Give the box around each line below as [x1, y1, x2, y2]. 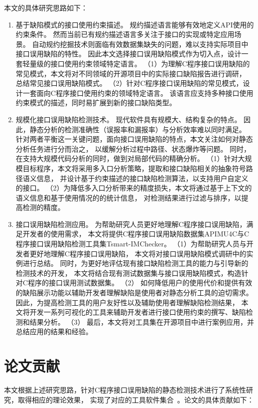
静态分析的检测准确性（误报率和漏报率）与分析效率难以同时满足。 [29, 124, 246, 134]
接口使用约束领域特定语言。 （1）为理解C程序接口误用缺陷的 [50, 58, 250, 68]
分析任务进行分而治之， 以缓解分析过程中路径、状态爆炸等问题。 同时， [15, 143, 251, 154]
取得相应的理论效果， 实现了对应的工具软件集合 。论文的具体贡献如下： [17, 394, 254, 405]
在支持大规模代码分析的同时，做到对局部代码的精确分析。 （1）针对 [15, 153, 238, 164]
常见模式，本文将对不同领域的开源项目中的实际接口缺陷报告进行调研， [15, 68, 246, 78]
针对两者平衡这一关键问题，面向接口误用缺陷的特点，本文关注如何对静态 [15, 134, 253, 144]
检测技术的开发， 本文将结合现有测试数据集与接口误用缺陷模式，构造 [15, 267, 242, 278]
